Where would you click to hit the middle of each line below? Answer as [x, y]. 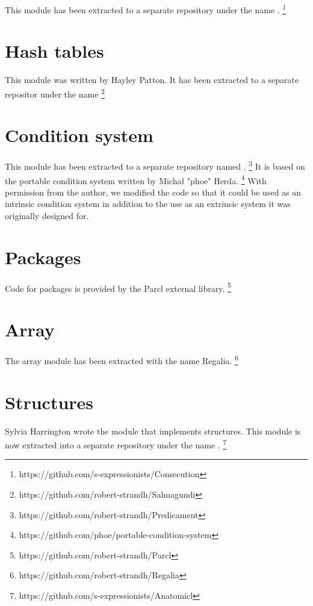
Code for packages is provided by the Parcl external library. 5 [118, 287]
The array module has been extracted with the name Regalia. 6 [122, 360]
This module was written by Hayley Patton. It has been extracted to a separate [152, 80]
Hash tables [54, 51]
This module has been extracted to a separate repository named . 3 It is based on [155, 165]
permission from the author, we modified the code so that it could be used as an [153, 192]
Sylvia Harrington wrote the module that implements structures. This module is [153, 431]
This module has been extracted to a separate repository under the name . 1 [146, 9]
